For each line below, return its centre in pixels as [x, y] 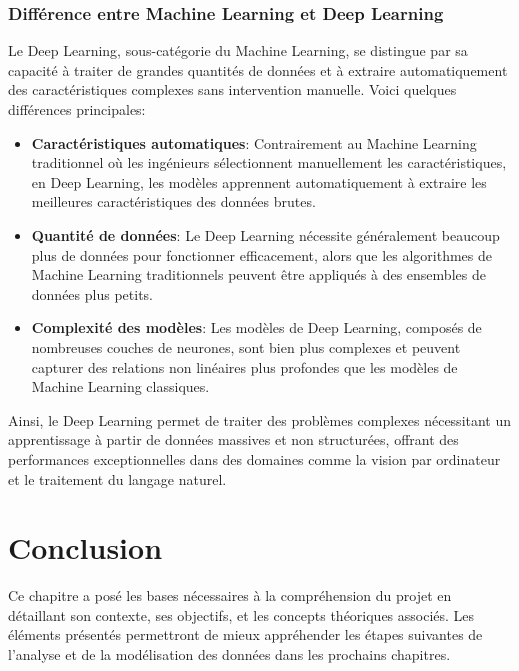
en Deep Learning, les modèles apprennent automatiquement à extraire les [259, 181]
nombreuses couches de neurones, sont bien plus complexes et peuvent [246, 346]
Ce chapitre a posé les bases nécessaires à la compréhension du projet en [230, 595]
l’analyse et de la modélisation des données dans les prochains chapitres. [229, 654]
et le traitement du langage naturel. [117, 478]
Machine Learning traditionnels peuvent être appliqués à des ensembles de [258, 274]
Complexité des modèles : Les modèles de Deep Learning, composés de [256, 327]
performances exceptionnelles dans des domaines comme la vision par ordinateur [254, 458]
